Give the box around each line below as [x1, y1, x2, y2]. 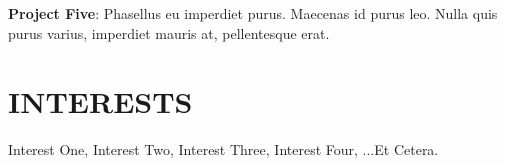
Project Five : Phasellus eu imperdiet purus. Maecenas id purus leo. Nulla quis [8, 3, 498, 23]
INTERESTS [8, 81, 193, 122]
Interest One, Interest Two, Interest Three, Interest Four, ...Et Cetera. [8, 139, 439, 160]
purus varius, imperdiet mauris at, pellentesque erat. [8, 22, 330, 43]
